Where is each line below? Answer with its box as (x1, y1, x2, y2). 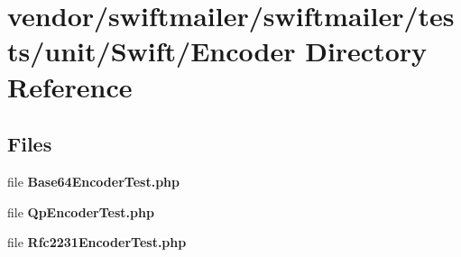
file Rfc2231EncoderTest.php (7, 233, 187, 252)
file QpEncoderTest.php (7, 202, 154, 221)
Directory (305, 32, 428, 69)
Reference (7, 68, 133, 105)
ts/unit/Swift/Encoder (7, 32, 296, 69)
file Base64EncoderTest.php (7, 171, 180, 190)
